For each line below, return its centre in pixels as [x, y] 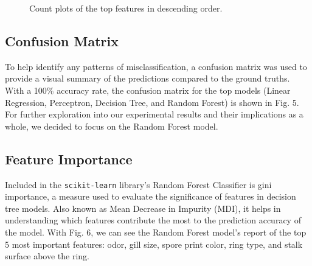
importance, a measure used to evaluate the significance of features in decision [151, 196]
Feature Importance [69, 159]
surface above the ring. [47, 256]
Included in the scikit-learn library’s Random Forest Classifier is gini [138, 184]
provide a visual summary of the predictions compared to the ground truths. [147, 78]
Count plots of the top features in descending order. [126, 8]
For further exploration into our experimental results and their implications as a [154, 114]
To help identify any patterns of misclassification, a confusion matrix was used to [156, 66]
